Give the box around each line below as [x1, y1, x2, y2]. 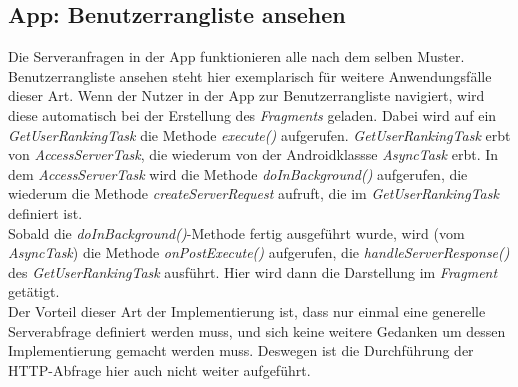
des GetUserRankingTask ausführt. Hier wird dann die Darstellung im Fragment [8, 261, 498, 282]
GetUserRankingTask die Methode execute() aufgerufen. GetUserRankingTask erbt [8, 124, 511, 145]
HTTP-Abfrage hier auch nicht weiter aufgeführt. [8, 359, 311, 380]
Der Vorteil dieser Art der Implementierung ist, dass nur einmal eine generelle [8, 300, 486, 321]
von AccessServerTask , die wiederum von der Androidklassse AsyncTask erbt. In [8, 144, 499, 165]
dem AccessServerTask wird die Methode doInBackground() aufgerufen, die [8, 163, 468, 184]
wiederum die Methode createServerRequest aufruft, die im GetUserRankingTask [8, 183, 499, 204]
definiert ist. [8, 202, 83, 223]
